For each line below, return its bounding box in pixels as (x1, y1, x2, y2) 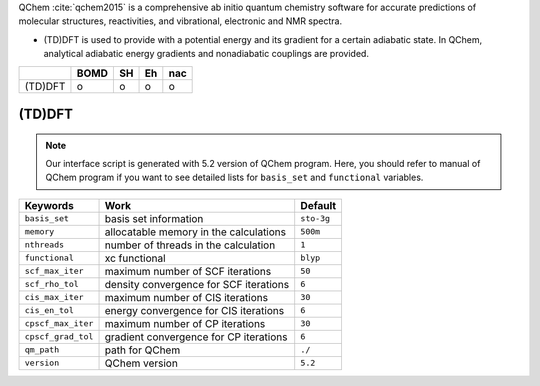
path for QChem (104, 343, 181, 357)
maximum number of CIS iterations (104, 290, 269, 304)
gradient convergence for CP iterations (104, 330, 288, 344)
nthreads (24, 240, 65, 250)
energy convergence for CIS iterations (104, 303, 285, 317)
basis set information (104, 211, 204, 225)
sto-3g (300, 213, 330, 224)
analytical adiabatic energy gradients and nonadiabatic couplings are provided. (43, 48, 370, 60)
